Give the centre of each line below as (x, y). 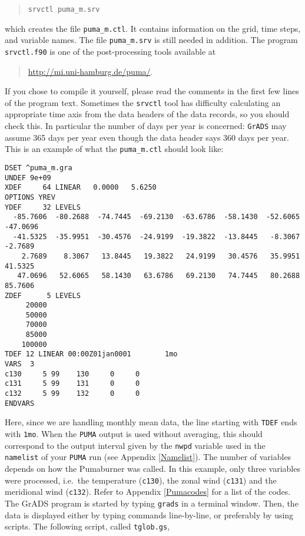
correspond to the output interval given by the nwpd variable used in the (135, 445)
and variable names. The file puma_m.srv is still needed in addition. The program (151, 40)
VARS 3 (20, 364)
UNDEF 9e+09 (28, 178)
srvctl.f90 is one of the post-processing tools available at (110, 51)
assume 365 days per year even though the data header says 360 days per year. (147, 137)
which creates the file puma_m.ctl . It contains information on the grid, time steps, (153, 28)
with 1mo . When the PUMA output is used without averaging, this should (134, 434)
